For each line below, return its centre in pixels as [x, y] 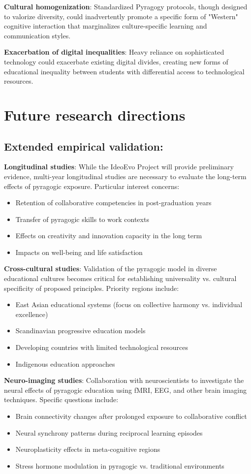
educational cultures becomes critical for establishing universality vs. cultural [120, 278]
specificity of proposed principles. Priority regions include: [92, 288]
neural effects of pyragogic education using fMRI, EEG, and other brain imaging [125, 390]
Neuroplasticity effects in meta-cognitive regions [88, 449]
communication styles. [37, 35]
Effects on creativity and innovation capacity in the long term [109, 236]
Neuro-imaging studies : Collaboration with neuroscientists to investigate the [124, 380]
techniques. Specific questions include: [61, 399]
